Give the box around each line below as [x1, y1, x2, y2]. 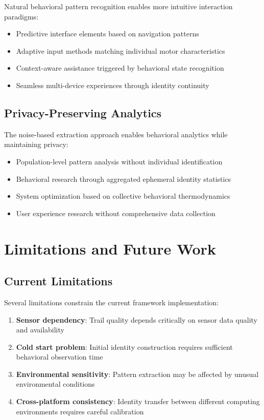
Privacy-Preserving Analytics [4, 104, 162, 120]
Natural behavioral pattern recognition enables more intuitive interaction [4, 1, 233, 11]
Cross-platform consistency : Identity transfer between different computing [16, 396, 260, 407]
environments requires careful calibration [16, 406, 144, 416]
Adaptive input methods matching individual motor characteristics [16, 45, 225, 56]
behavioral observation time [16, 351, 103, 362]
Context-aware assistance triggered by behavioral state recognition [16, 62, 224, 73]
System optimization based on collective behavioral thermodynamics [16, 191, 230, 201]
